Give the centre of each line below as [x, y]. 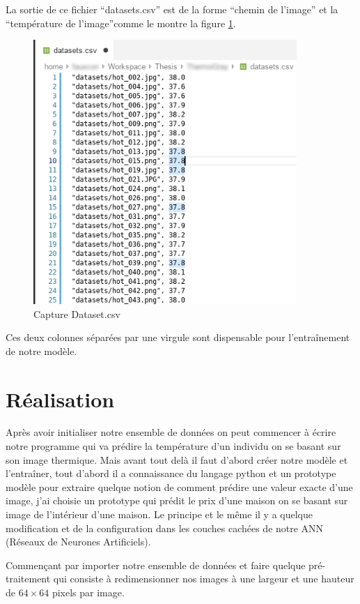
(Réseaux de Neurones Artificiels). [78, 542]
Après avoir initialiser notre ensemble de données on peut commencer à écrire [171, 432]
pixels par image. [88, 592]
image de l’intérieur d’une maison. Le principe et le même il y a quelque [159, 514]
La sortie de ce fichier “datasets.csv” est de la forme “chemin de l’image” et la [172, 9]
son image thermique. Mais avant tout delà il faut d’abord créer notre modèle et [177, 459]
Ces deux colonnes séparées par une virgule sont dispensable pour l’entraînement [178, 337]
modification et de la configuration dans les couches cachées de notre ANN [165, 528]
